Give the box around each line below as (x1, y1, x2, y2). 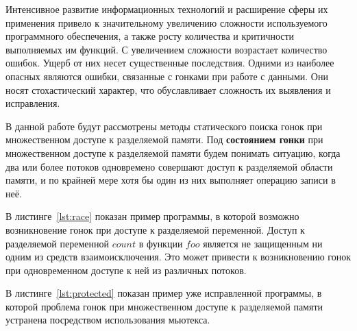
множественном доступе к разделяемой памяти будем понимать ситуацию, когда (5, 145, 341, 160)
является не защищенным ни (203, 236, 323, 250)
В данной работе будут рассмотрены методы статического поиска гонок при (5, 119, 323, 133)
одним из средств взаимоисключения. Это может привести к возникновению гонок (5, 249, 351, 264)
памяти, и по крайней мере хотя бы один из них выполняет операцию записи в (5, 173, 336, 187)
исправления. (5, 96, 60, 110)
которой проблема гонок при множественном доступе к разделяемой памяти (5, 299, 323, 313)
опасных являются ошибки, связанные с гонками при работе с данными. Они (5, 69, 328, 83)
